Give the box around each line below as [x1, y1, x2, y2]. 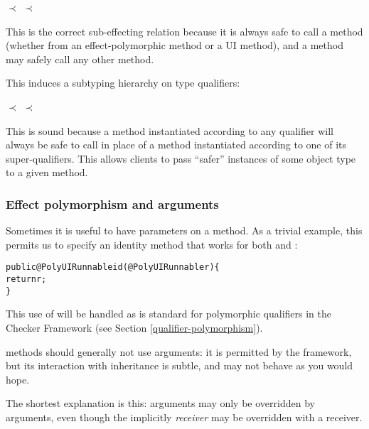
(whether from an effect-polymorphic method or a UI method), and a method [6, 38, 343, 53]
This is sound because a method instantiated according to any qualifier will [6, 123, 333, 138]
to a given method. [6, 165, 88, 180]
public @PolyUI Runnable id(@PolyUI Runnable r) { [6, 262, 220, 273]
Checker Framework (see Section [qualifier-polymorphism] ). [6, 320, 263, 335]
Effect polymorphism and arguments [6, 195, 219, 212]
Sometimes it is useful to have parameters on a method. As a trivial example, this [6, 223, 363, 238]
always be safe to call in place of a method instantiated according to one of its [6, 137, 347, 152]
